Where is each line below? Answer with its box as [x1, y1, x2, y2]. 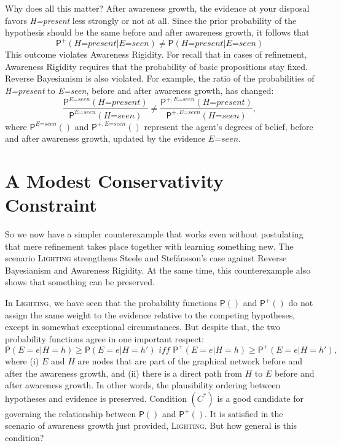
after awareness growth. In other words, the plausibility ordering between [5, 379, 281, 391]
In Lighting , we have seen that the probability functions [5, 296, 217, 309]
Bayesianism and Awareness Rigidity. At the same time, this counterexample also [5, 263, 311, 276]
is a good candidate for [217, 391, 304, 404]
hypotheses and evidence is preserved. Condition [5, 391, 187, 404]
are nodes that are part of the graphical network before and [77, 354, 302, 367]
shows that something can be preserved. [5, 275, 155, 288]
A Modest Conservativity [5, 167, 224, 193]
